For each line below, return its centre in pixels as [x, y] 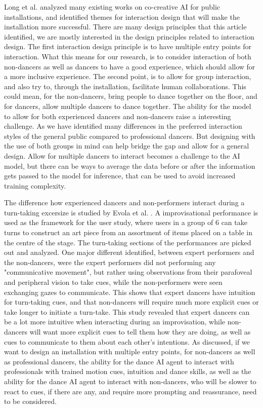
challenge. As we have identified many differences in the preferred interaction [123, 126]
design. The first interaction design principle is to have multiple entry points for [128, 46]
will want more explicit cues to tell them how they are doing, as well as [140, 331]
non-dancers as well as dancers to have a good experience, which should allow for [130, 66]
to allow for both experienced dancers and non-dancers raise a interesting [118, 116]
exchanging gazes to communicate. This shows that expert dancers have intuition [130, 292]
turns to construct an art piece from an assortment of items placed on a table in [128, 232]
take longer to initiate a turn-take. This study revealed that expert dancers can [127, 311]
